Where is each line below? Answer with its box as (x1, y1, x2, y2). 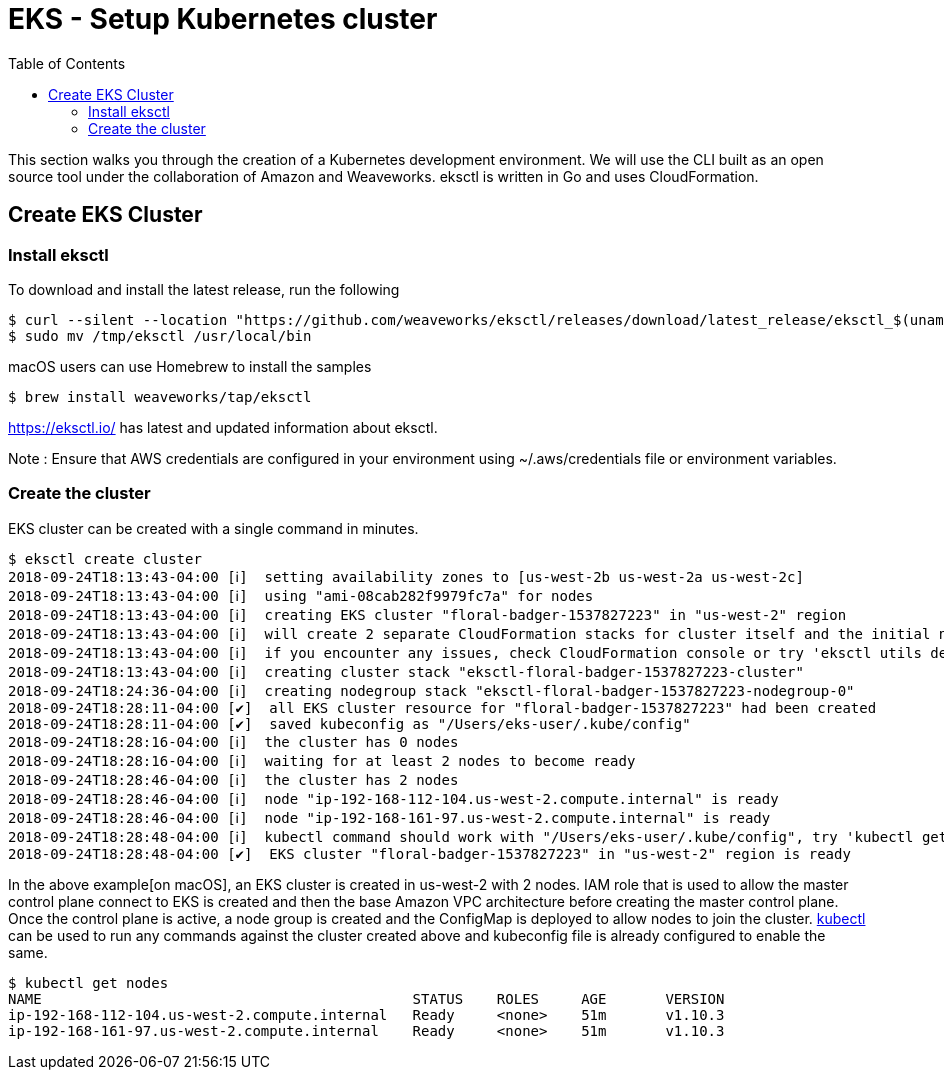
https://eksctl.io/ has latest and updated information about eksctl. (8, 418, 438, 436)
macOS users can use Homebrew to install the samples (8, 357, 372, 375)
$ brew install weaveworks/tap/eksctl (8, 388, 312, 405)
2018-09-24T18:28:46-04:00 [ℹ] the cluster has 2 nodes (8, 771, 459, 788)
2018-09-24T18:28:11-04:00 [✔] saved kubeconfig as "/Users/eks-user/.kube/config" (8, 715, 691, 732)
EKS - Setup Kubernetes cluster (8, 2, 438, 36)
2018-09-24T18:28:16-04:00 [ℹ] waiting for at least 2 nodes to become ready (8, 752, 636, 769)
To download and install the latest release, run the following (8, 280, 400, 298)
